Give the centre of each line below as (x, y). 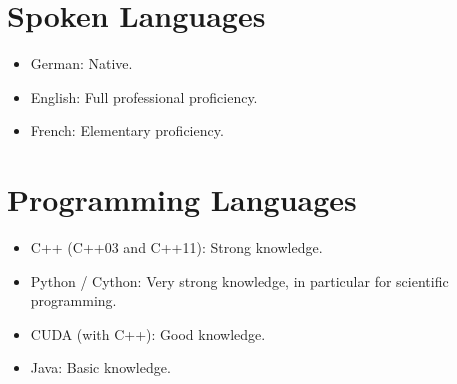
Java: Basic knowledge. (100, 367)
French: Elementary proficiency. (127, 130)
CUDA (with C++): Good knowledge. (148, 333)
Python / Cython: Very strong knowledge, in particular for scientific (239, 280)
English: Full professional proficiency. (144, 96)
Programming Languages (182, 199)
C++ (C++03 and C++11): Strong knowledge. (176, 247)
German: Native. (81, 63)
